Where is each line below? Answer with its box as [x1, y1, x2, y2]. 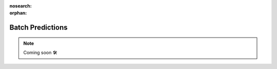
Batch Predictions [9, 23, 68, 32]
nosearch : [9, 3, 32, 9]
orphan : [9, 10, 27, 16]
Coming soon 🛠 [23, 50, 57, 56]
